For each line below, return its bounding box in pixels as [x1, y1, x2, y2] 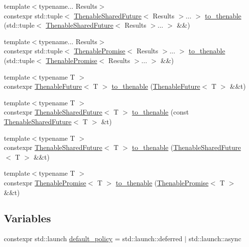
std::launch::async [188, 233, 241, 244]
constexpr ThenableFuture [4, 81, 82, 91]
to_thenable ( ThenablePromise [116, 177, 209, 187]
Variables [4, 211, 51, 226]
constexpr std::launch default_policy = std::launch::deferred [4, 233, 183, 244]
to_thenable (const [132, 107, 189, 117]
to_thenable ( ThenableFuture [111, 81, 201, 91]
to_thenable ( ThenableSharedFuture [132, 142, 241, 152]
